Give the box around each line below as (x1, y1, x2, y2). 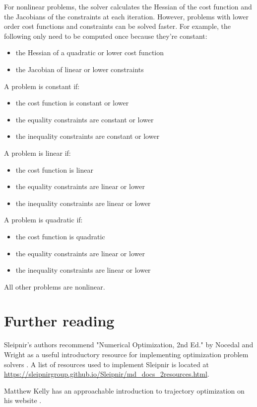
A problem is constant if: (4, 81, 80, 91)
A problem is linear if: (4, 147, 71, 158)
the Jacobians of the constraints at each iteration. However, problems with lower (4, 11, 249, 21)
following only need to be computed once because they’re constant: (4, 30, 207, 41)
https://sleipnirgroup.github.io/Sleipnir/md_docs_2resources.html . (4, 369, 209, 379)
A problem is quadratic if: (4, 214, 83, 225)
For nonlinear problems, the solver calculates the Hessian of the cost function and (4, 1, 252, 11)
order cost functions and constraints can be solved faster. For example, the (4, 21, 231, 31)
